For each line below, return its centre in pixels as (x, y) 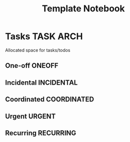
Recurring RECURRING (41, 133)
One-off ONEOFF (32, 66)
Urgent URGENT (31, 116)
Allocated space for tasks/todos (38, 50)
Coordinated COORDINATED (50, 99)
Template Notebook (83, 9)
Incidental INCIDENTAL (41, 82)
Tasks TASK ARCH (44, 36)
